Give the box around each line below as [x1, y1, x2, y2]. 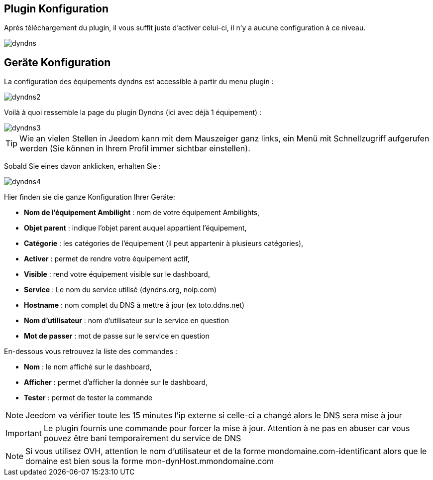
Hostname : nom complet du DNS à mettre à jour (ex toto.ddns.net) [24, 301, 245, 310]
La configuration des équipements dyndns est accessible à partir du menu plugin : [4, 77, 274, 86]
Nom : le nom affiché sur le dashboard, [24, 362, 152, 371]
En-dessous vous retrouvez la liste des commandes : [4, 347, 178, 356]
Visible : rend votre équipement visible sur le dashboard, [24, 270, 210, 279]
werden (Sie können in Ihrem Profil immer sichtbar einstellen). [19, 143, 250, 154]
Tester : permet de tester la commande [24, 393, 153, 402]
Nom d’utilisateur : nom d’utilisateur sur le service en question [24, 316, 229, 325]
